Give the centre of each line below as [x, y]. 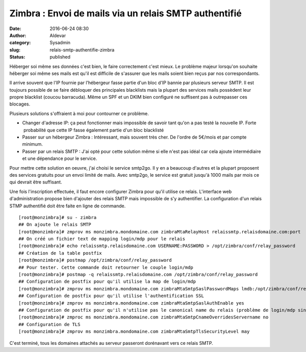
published [60, 57]
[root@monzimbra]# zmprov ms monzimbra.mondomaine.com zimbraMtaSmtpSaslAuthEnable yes [132, 303]
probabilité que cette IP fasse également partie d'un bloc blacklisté [94, 130]
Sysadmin [60, 43]
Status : [17, 57]
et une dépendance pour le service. [60, 158]
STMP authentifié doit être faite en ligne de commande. [68, 206]
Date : [15, 29]
